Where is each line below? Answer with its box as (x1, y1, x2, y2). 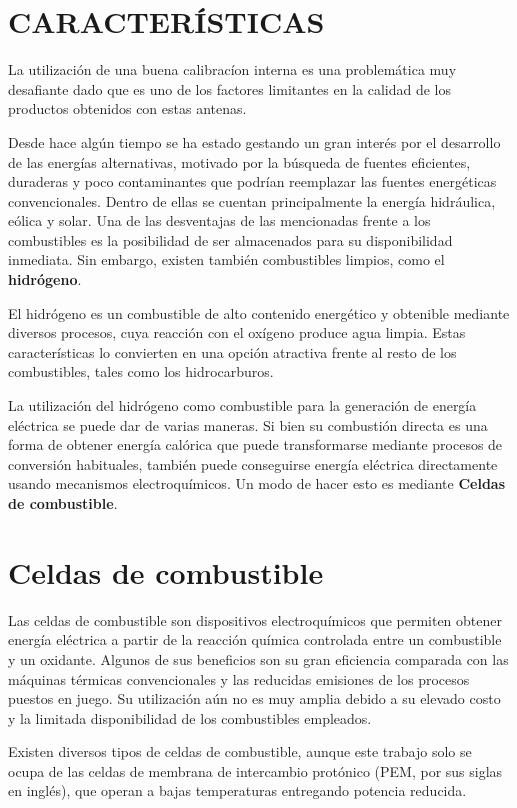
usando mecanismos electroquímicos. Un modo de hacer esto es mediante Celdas (8, 473, 506, 494)
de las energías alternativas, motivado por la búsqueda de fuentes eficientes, (8, 151, 471, 172)
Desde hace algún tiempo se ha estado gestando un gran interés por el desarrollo (8, 131, 501, 152)
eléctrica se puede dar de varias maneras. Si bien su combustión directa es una (8, 414, 488, 435)
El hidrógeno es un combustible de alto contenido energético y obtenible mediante (8, 302, 510, 323)
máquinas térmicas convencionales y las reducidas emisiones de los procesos (8, 668, 470, 689)
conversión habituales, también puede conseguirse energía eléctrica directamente (8, 453, 498, 474)
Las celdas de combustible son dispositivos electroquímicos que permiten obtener (8, 609, 503, 630)
